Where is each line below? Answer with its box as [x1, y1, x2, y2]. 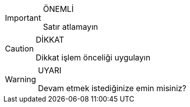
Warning [5, 74, 36, 84]
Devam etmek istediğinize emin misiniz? [38, 83, 187, 93]
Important [5, 13, 41, 23]
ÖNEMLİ [43, 4, 74, 14]
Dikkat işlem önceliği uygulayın [36, 53, 150, 62]
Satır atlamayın [43, 22, 98, 32]
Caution [5, 44, 34, 53]
